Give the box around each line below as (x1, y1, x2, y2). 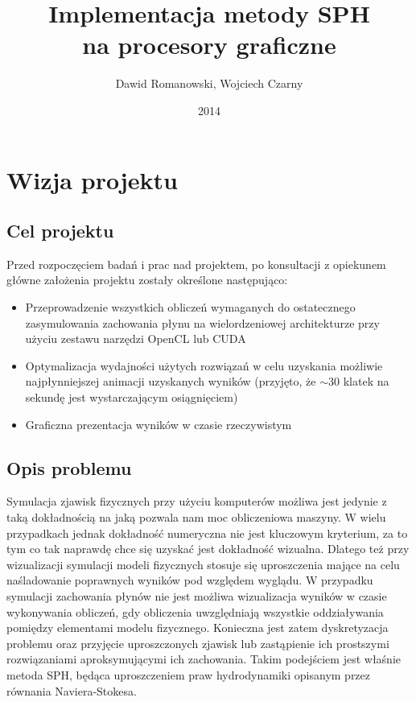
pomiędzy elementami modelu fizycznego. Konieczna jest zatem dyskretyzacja (6, 619, 389, 636)
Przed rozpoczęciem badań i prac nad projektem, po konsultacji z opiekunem (6, 255, 386, 272)
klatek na (343, 373, 389, 390)
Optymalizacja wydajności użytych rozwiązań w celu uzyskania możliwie (25, 357, 383, 374)
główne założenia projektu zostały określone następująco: (6, 271, 288, 288)
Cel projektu (6, 218, 114, 243)
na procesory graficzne (82, 28, 336, 61)
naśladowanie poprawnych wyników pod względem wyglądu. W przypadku (6, 572, 373, 588)
